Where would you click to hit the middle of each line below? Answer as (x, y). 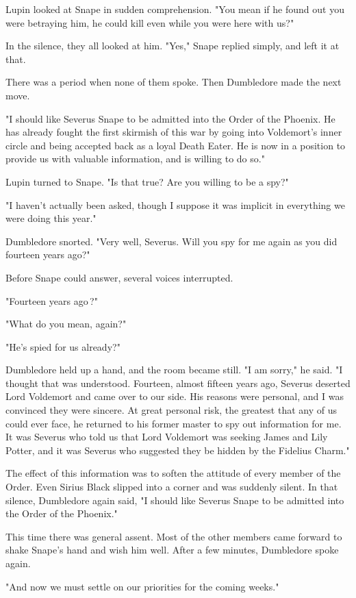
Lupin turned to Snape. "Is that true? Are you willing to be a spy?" (147, 181)
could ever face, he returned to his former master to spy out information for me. (174, 423)
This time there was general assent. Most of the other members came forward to (174, 536)
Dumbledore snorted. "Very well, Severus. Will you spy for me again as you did (171, 241)
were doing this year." (51, 218)
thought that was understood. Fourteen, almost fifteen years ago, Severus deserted (178, 383)
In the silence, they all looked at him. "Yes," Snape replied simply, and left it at (173, 46)
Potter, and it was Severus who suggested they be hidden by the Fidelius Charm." (178, 450)
